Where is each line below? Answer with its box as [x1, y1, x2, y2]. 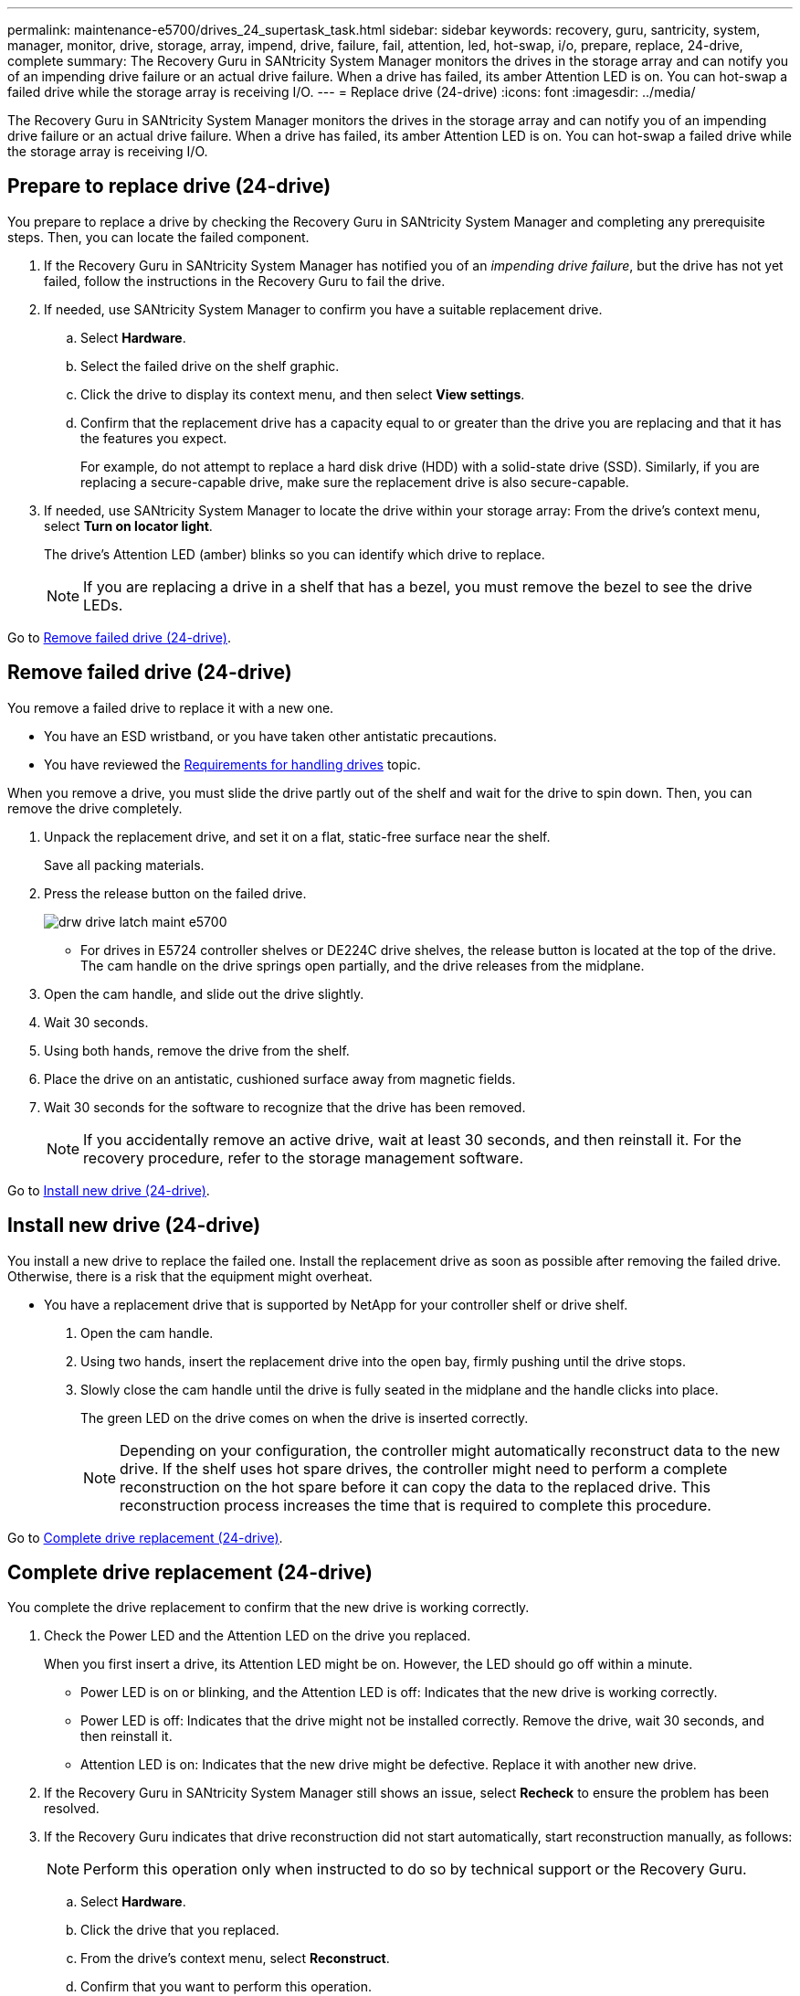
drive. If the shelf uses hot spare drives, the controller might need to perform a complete [120, 1459, 728, 1478]
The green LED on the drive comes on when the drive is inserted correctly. [80, 1409, 529, 1426]
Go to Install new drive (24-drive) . [7, 1182, 210, 1198]
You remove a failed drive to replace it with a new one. [7, 699, 334, 716]
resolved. [44, 1800, 100, 1817]
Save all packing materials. [44, 856, 205, 873]
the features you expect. [80, 430, 227, 446]
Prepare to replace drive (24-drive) [7, 175, 332, 198]
